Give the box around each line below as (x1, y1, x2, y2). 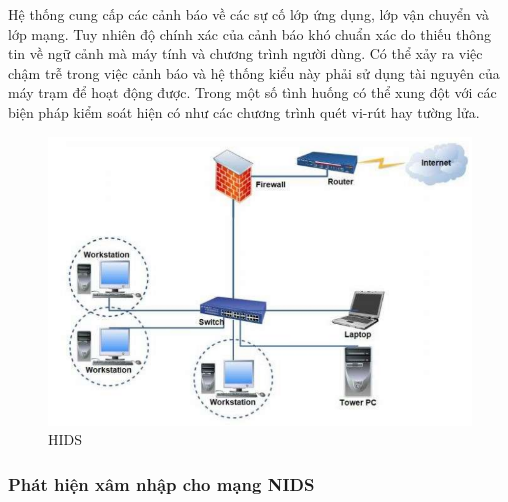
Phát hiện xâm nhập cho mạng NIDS (8, 471, 315, 496)
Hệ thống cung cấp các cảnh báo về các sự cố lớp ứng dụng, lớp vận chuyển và (8, 4, 490, 24)
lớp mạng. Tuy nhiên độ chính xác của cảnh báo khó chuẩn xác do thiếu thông (8, 23, 492, 44)
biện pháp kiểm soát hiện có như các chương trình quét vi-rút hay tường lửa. (8, 101, 480, 122)
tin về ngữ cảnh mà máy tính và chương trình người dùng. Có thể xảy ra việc (8, 43, 483, 64)
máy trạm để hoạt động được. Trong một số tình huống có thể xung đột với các (8, 82, 497, 103)
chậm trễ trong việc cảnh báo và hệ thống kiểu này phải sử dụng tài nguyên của (8, 62, 500, 83)
